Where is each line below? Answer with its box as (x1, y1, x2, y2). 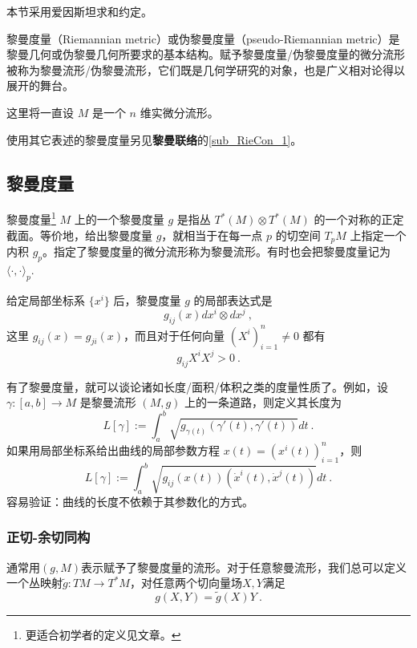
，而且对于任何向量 (123, 326, 225, 343)
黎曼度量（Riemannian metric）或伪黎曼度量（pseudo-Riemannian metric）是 (6, 30, 400, 47)
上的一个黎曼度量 (74, 211, 164, 228)
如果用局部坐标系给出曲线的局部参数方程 (6, 441, 220, 458)
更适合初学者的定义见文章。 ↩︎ (25, 626, 181, 643)
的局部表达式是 (193, 291, 273, 308)
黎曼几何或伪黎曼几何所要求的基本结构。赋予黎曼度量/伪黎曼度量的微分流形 (6, 46, 405, 63)
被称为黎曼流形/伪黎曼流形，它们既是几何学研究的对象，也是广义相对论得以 (6, 61, 405, 78)
